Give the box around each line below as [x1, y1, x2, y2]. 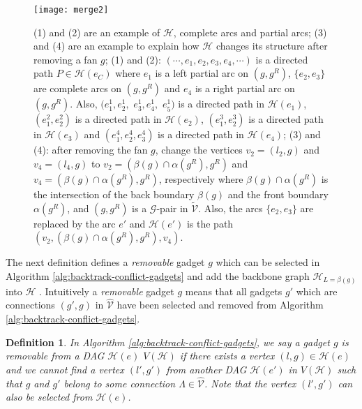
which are [296, 283, 338, 298]
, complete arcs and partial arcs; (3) [173, 24, 327, 39]
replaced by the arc [33, 216, 116, 230]
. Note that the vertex [204, 375, 296, 390]
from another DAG [166, 362, 247, 376]
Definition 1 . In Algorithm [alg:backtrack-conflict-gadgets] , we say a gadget [6, 334, 330, 349]
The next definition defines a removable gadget [6, 255, 205, 269]
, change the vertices [155, 142, 243, 157]
